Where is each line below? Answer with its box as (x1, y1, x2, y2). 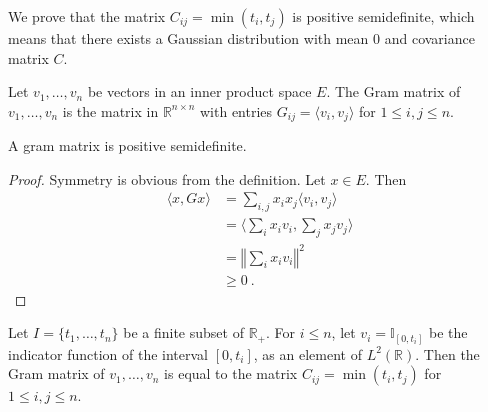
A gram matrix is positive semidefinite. (8, 135, 247, 156)
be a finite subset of (123, 322, 244, 343)
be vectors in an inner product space (87, 81, 312, 102)
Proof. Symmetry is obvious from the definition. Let (8, 168, 326, 189)
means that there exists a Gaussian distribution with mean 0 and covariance (8, 28, 475, 48)
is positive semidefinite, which (292, 6, 475, 26)
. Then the (415, 343, 480, 364)
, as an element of (253, 343, 362, 364)
